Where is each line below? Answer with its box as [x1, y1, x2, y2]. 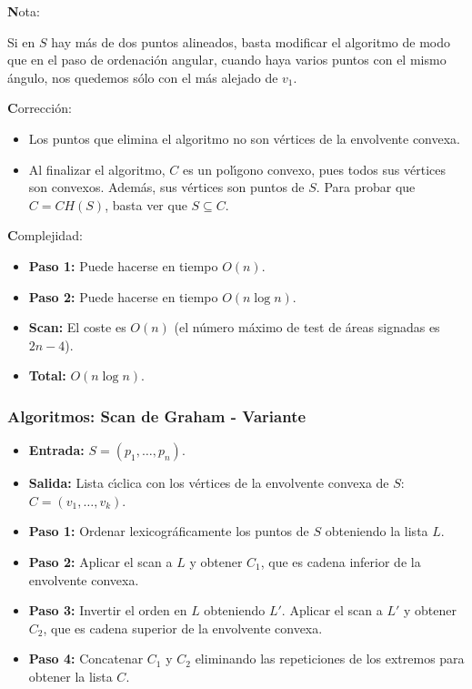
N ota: [7, 2, 40, 20]
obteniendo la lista [325, 522, 428, 541]
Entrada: [28, 441, 85, 460]
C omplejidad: [7, 226, 83, 245]
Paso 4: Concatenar [28, 649, 144, 668]
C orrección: [7, 98, 72, 117]
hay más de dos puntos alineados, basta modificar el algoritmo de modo [51, 32, 450, 51]
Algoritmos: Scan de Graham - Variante [7, 404, 306, 427]
